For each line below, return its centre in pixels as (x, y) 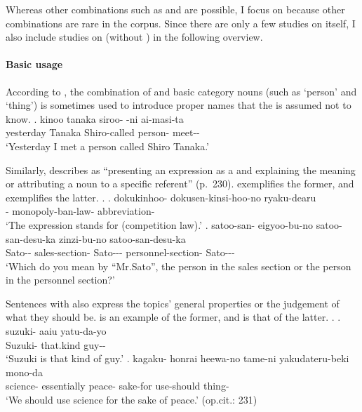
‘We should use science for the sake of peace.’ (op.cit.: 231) (132, 400)
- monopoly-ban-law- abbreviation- (80, 211)
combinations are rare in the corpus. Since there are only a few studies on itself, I (181, 23)
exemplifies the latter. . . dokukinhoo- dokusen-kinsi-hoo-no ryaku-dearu (161, 197)
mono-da (24, 372)
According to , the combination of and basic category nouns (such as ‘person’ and (181, 91)
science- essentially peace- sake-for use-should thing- (118, 386)
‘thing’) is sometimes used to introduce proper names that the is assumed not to (179, 105)
